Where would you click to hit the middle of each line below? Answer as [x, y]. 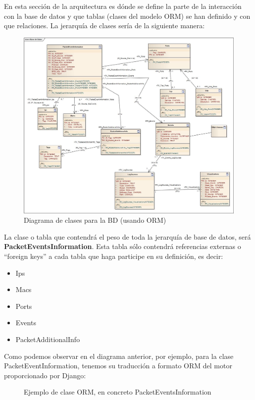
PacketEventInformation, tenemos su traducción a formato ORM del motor [118, 366]
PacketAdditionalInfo [48, 339]
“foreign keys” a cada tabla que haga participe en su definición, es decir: [114, 256]
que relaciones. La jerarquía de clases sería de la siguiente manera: [104, 25]
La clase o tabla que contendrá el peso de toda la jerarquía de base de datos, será [127, 236]
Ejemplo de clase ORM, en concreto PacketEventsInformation [118, 392]
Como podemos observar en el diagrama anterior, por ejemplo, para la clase [119, 356]
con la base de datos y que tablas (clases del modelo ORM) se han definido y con [127, 16]
